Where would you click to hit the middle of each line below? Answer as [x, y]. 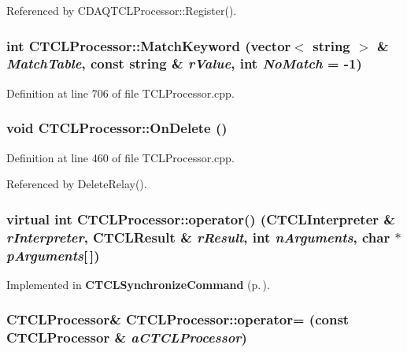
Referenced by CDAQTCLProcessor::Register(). [122, 10]
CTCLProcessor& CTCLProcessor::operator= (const [178, 319]
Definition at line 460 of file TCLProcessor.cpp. [120, 157]
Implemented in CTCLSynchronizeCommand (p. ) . [138, 284]
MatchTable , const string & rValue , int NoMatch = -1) [184, 63]
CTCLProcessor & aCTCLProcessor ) [127, 337]
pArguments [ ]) [53, 255]
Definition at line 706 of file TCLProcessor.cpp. [120, 93]
